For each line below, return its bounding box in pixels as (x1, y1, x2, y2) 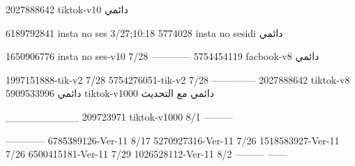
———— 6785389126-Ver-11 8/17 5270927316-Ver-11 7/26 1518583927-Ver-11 (6, 133, 340, 147)
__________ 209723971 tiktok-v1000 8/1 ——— (6, 109, 234, 123)
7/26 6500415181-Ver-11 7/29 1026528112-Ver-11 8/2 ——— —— (6, 146, 287, 161)
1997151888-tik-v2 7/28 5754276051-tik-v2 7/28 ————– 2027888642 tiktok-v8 (6, 72, 350, 86)
